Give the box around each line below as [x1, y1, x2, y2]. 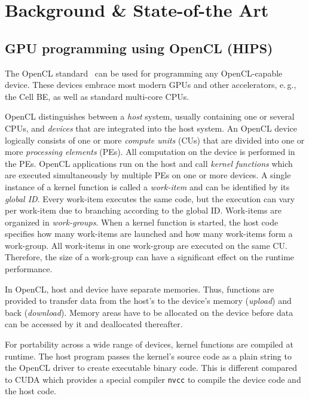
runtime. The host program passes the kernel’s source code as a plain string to [5, 349, 292, 362]
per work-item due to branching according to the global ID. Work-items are [5, 204, 282, 217]
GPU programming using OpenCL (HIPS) [5, 38, 273, 57]
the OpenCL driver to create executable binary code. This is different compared [5, 361, 298, 374]
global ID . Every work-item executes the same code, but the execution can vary [5, 192, 295, 205]
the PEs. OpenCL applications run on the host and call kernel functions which [5, 157, 293, 169]
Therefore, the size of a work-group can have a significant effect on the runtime [5, 251, 295, 263]
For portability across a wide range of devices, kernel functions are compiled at [5, 338, 293, 351]
